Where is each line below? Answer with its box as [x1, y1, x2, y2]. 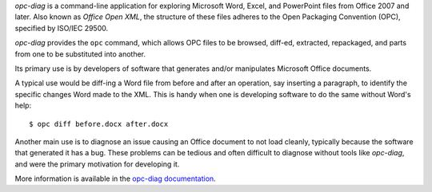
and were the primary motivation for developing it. [14, 159, 180, 169]
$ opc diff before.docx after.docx [29, 120, 169, 128]
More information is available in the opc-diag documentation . [14, 174, 216, 183]
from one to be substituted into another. [14, 49, 146, 59]
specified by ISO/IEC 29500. [14, 23, 109, 33]
